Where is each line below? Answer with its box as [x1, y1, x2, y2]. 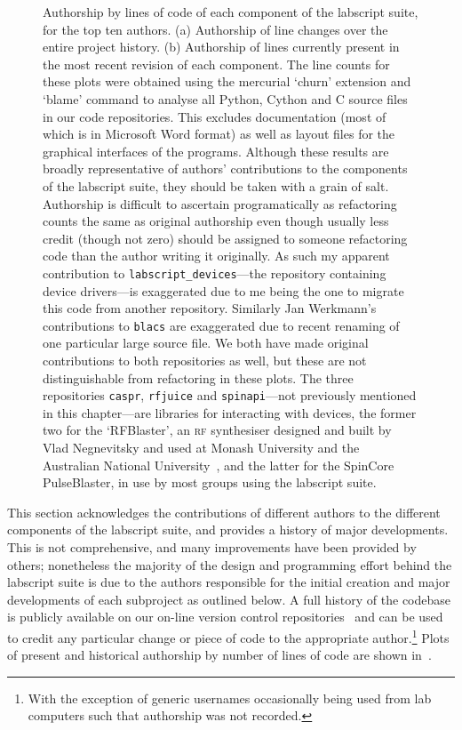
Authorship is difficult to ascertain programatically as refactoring [43, 194, 397, 213]
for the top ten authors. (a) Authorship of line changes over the [43, 20, 388, 38]
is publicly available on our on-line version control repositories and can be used [7, 607, 443, 626]
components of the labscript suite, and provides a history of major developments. [7, 520, 449, 539]
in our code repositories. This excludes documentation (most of [43, 107, 386, 125]
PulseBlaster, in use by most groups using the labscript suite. [43, 473, 377, 492]
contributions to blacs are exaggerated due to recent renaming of [43, 316, 400, 334]
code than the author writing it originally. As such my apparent [43, 246, 390, 265]
